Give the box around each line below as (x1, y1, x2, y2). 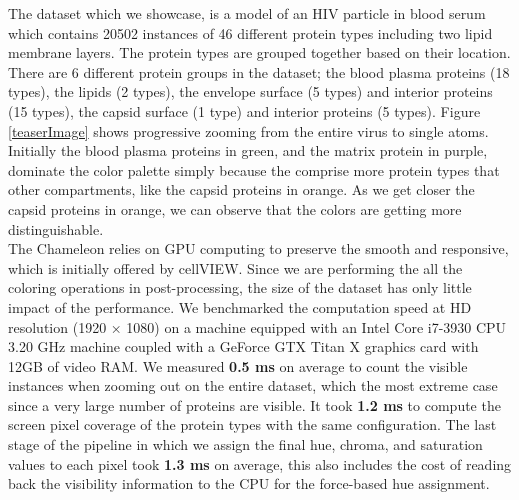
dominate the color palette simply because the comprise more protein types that (8, 159, 500, 180)
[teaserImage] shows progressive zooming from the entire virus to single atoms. (8, 120, 489, 141)
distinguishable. (8, 218, 104, 239)
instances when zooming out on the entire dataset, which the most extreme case (8, 375, 498, 396)
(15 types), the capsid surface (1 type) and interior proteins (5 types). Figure (8, 100, 481, 121)
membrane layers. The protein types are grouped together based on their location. (8, 42, 511, 63)
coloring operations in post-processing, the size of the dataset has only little (8, 277, 472, 298)
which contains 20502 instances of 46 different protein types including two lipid (8, 22, 493, 43)
